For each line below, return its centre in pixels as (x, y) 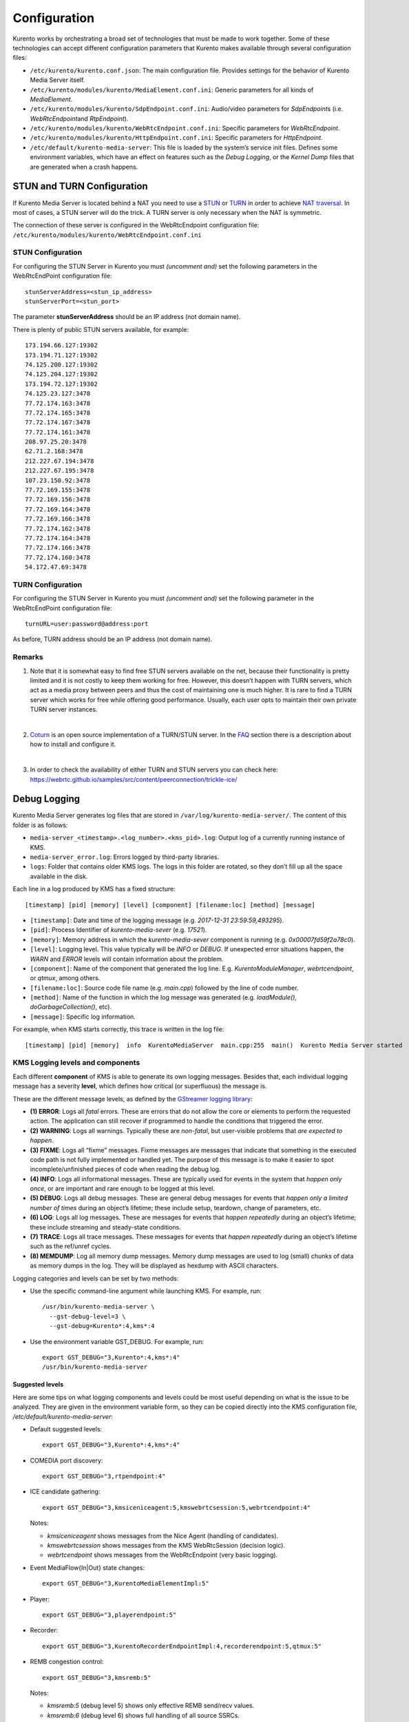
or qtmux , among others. (65, 978)
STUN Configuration (48, 253)
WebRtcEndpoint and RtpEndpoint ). (79, 118)
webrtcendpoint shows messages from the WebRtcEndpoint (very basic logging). (162, 1555)
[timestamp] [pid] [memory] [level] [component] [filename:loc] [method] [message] (170, 905)
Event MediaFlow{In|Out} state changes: (87, 1568)
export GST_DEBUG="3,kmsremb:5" (97, 1678)
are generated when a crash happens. (84, 167)
